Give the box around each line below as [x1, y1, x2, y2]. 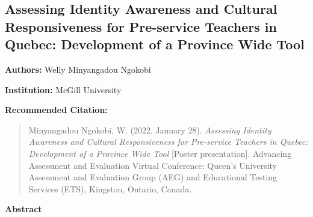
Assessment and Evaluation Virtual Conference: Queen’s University [28, 159, 277, 171]
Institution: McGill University [5, 83, 122, 96]
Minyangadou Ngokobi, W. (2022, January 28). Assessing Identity [28, 123, 271, 136]
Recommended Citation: [5, 103, 108, 116]
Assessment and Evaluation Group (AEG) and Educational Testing [28, 171, 277, 183]
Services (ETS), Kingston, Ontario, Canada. [28, 182, 192, 195]
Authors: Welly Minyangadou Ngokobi [5, 63, 151, 75]
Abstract [5, 203, 42, 215]
